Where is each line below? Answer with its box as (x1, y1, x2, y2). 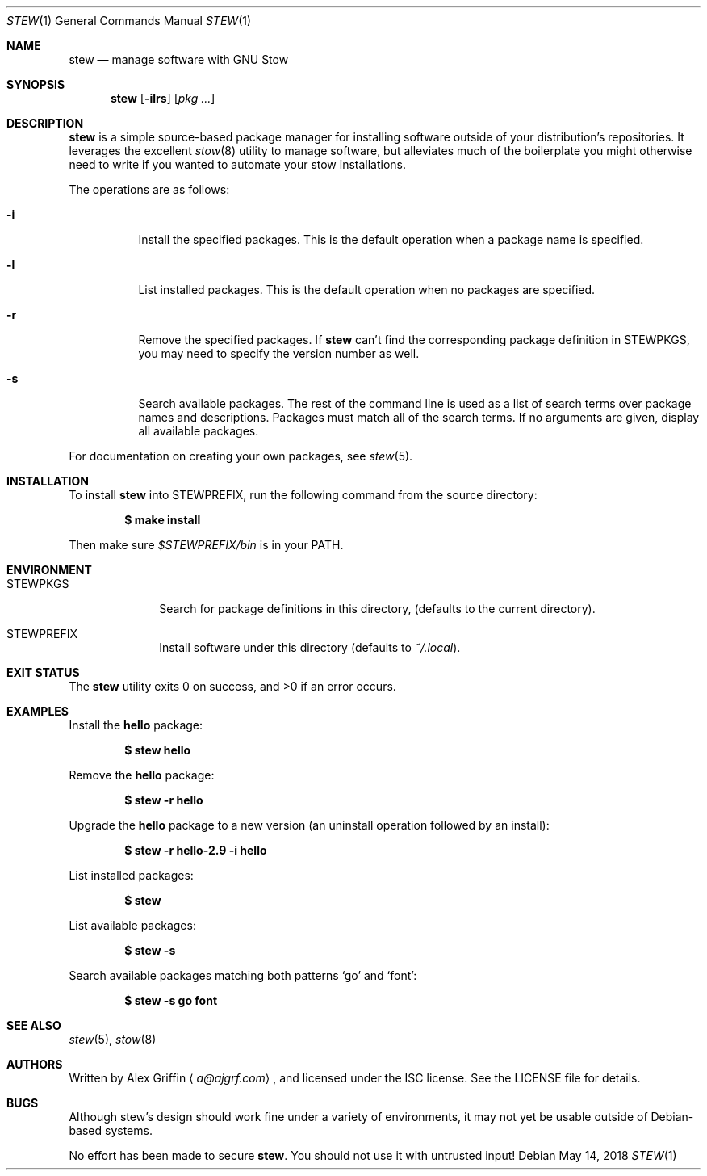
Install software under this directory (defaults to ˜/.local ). (159, 640, 461, 654)
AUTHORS (6, 1057, 63, 1071)
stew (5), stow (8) (69, 1032, 157, 1046)
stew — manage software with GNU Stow (69, 52, 289, 66)
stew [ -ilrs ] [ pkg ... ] (111, 91, 215, 105)
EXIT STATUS (6, 666, 80, 679)
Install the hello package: (69, 718, 203, 732)
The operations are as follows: (69, 183, 230, 196)
